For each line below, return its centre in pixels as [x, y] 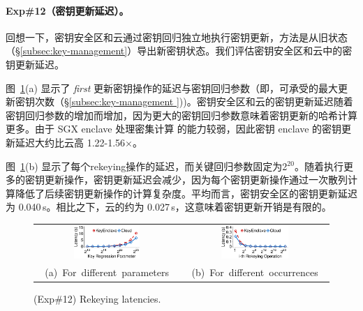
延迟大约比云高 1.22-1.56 [70, 142]
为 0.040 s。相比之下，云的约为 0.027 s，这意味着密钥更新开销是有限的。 [169, 207]
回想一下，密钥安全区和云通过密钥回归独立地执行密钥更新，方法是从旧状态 [177, 37]
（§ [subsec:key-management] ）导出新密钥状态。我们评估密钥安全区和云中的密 [179, 51]
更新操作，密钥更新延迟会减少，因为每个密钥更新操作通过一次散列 [196, 180]
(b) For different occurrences [255, 272]
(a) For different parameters [107, 272]
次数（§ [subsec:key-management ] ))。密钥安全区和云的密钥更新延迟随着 [194, 101]
